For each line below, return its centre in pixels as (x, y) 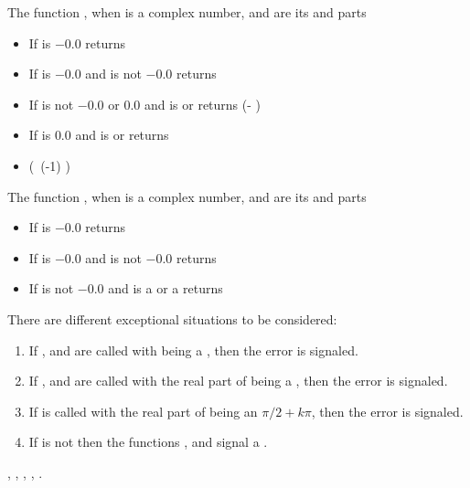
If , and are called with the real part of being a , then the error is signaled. (238, 381)
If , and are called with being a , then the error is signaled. (193, 350)
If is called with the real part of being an (143, 411)
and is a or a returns (166, 288)
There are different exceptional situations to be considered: (172, 318)
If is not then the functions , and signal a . (148, 442)
